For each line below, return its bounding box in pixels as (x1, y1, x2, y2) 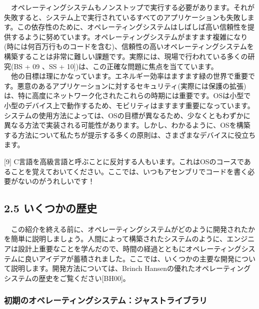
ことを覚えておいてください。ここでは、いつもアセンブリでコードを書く (10, 166, 248, 176)
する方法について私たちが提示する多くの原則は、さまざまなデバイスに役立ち (4, 129, 256, 140)
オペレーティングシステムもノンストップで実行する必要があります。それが (10, 2, 255, 12)
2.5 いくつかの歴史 (4, 200, 97, 216)
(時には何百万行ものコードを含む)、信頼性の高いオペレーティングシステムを (4, 41, 254, 52)
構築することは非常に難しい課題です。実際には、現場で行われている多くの (4, 51, 248, 61)
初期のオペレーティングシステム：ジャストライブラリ (4, 294, 207, 306)
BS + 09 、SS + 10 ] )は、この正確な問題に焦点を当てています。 (13, 61, 218, 71)
